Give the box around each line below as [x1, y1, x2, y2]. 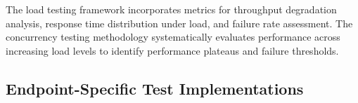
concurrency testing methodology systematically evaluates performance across [6, 29, 340, 44]
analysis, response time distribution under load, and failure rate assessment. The [6, 15, 353, 30]
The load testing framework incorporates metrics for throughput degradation [6, 2, 337, 16]
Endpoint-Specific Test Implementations [6, 77, 304, 99]
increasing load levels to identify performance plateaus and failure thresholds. [6, 43, 339, 57]
